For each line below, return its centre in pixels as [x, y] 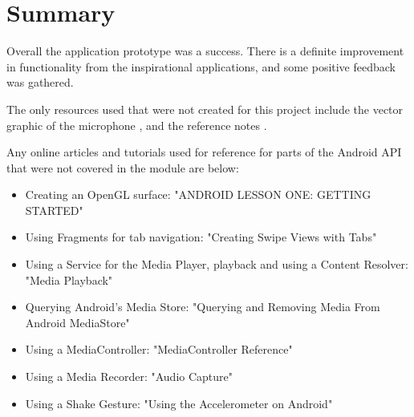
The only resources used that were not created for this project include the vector [205, 109]
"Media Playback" [69, 279]
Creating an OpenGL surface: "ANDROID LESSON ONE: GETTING [198, 194]
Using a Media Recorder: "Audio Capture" [129, 377]
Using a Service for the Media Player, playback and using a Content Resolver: [217, 264]
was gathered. [40, 82]
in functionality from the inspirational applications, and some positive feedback [201, 66]
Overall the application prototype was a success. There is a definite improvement [205, 51]
